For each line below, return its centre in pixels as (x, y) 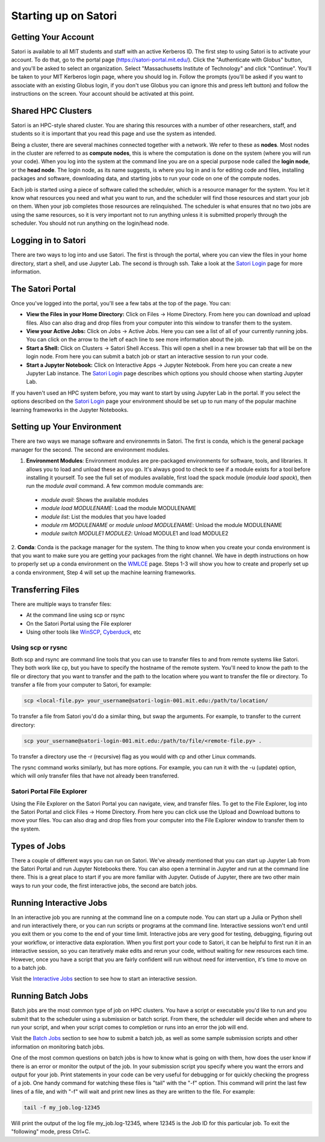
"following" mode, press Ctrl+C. (51, 1132)
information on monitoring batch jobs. (58, 1047)
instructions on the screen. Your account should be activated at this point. (103, 94)
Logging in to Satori (49, 241)
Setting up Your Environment (66, 427)
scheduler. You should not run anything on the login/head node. (90, 223)
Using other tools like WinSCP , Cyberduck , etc (84, 632)
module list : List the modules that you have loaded (104, 516)
